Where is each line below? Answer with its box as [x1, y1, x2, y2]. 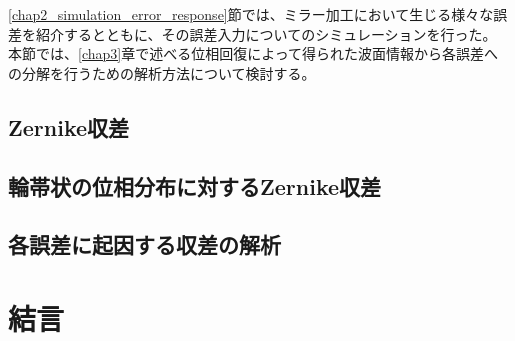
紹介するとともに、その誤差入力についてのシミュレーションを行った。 [35, 23, 497, 44]
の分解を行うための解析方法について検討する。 [8, 62, 316, 83]
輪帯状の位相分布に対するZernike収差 [8, 170, 382, 201]
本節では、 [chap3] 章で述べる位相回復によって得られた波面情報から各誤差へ [8, 43, 499, 64]
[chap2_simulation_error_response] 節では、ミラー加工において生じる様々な [8, 4, 494, 24]
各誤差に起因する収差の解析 [8, 229, 281, 260]
